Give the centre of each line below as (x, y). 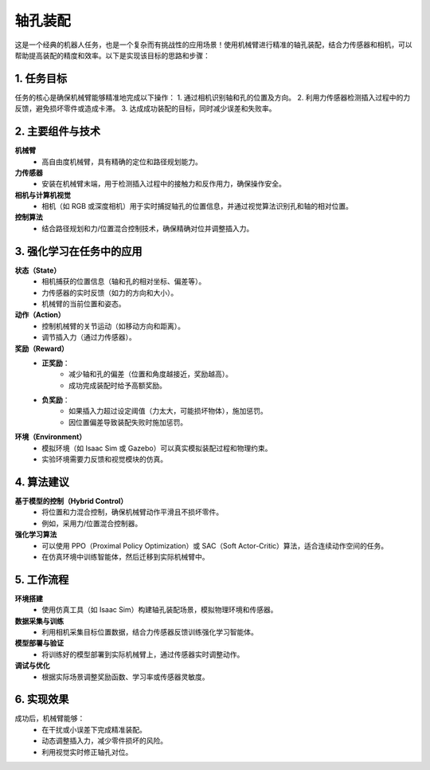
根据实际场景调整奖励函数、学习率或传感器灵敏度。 (125, 677)
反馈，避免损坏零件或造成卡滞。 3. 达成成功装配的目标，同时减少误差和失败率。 (145, 108)
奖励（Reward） (42, 348)
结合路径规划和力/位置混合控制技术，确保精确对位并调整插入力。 (148, 228)
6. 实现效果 (42, 699)
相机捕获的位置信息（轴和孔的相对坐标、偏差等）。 (124, 281)
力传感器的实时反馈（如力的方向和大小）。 (110, 293)
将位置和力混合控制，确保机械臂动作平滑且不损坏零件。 (132, 512)
